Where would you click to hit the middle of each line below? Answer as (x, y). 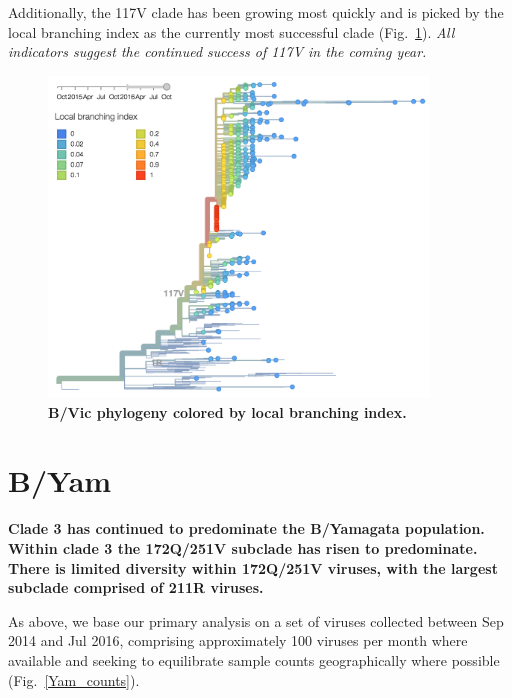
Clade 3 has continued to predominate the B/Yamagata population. (246, 528)
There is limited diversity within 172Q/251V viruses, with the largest (253, 567)
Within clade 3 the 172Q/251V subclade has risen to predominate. (243, 548)
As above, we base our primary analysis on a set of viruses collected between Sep (256, 620)
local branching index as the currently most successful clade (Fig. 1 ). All (231, 31)
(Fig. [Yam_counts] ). (74, 679)
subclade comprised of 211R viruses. (136, 587)
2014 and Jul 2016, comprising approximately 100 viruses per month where (238, 640)
